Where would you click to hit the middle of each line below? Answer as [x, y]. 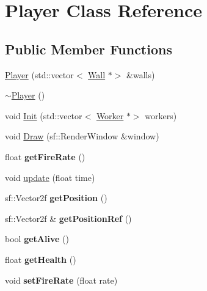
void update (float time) [50, 177]
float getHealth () [41, 259]
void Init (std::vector [44, 115]
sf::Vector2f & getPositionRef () [68, 218]
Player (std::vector [39, 74]
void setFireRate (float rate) [61, 280]
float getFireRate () [45, 156]
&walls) [141, 74]
